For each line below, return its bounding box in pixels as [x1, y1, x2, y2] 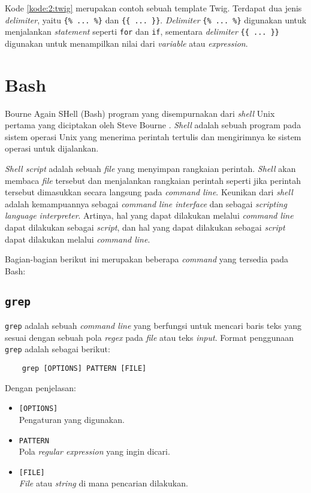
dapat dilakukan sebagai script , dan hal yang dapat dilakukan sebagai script [5, 220, 285, 233]
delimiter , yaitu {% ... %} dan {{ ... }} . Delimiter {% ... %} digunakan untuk [5, 13, 307, 26]
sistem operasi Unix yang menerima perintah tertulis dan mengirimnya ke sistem [5, 130, 301, 143]
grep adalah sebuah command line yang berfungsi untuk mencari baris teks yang [5, 319, 301, 332]
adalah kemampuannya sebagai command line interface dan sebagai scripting [5, 197, 287, 210]
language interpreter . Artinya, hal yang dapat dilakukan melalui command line [5, 209, 294, 222]
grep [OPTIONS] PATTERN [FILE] [22, 364, 147, 373]
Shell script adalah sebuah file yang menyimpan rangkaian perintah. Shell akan [5, 162, 296, 174]
